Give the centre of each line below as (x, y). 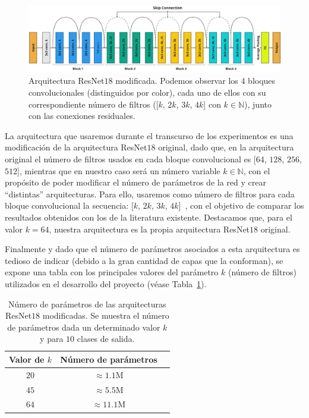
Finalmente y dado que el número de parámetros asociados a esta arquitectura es (152, 249)
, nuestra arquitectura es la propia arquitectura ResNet (149, 229)
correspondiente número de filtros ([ (94, 104)
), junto (258, 104)
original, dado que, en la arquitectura (226, 147)
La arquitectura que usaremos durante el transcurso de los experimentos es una (149, 135)
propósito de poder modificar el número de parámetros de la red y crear (135, 182)
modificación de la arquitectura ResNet (76, 147)
